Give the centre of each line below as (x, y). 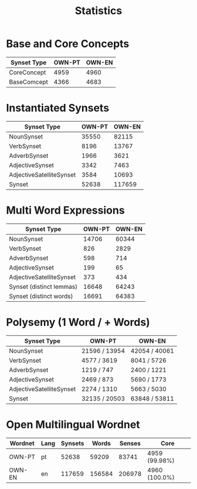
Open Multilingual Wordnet (73, 424)
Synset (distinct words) (41, 296)
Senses (130, 443)
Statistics (98, 11)
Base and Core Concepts (68, 44)
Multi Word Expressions (65, 210)
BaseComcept (29, 82)
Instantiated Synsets (58, 108)
